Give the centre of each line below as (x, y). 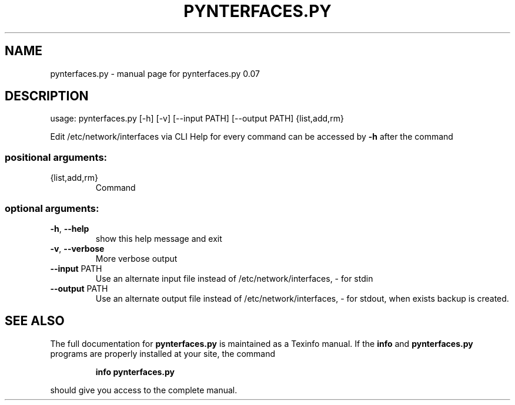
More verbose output (136, 258)
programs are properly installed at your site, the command (163, 353)
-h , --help (70, 228)
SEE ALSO (35, 321)
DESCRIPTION (47, 96)
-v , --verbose (77, 248)
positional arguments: (56, 157)
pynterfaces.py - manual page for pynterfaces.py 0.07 (155, 73)
